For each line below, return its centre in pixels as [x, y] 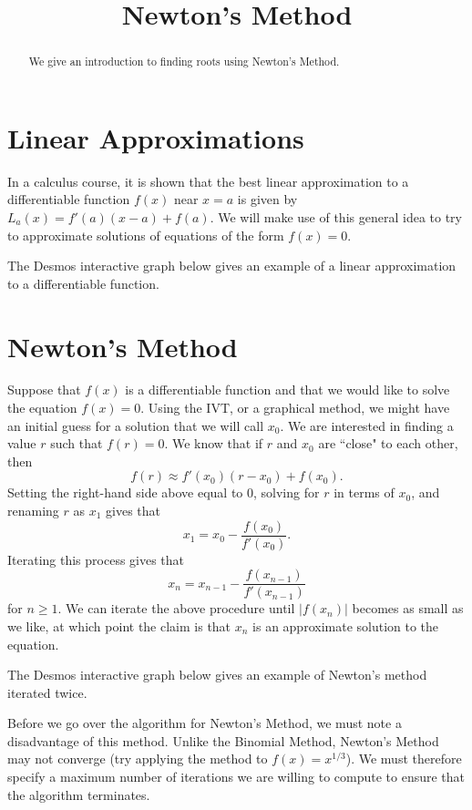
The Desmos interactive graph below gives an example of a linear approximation [232, 266]
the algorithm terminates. [79, 794]
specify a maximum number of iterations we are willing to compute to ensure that [236, 777]
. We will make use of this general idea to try [336, 216]
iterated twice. [47, 692]
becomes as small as [408, 608]
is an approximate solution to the [346, 625]
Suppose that [44, 390]
